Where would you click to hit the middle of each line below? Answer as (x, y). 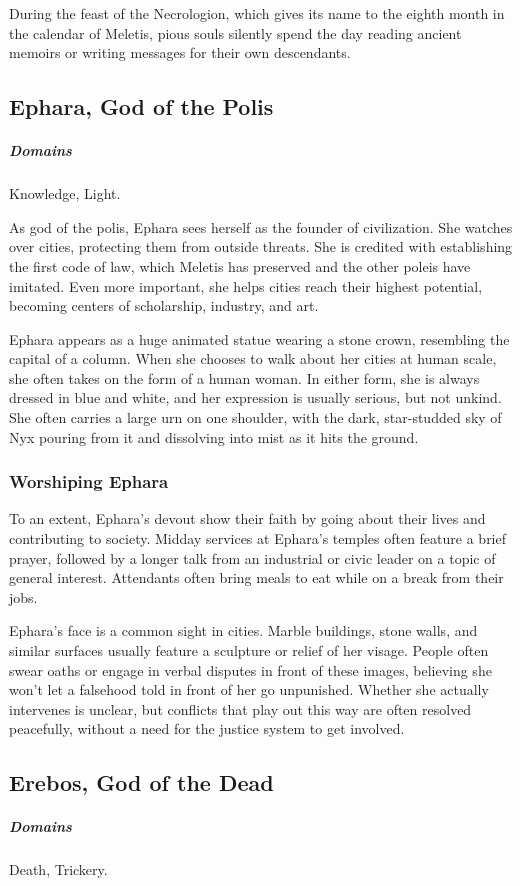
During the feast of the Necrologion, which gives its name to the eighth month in (257, 13)
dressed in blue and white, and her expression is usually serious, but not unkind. (255, 397)
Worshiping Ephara (89, 481)
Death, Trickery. (58, 869)
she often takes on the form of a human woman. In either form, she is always (244, 377)
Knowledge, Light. (65, 193)
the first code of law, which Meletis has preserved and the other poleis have (240, 265)
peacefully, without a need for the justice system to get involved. (207, 728)
